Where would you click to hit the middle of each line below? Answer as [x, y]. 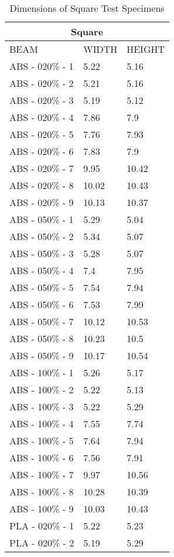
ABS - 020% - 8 [42, 185]
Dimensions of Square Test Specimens [87, 8]
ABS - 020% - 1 [42, 66]
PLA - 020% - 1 [42, 526]
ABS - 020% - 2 [42, 83]
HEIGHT [146, 49]
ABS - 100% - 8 [42, 492]
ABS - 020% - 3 [42, 100]
